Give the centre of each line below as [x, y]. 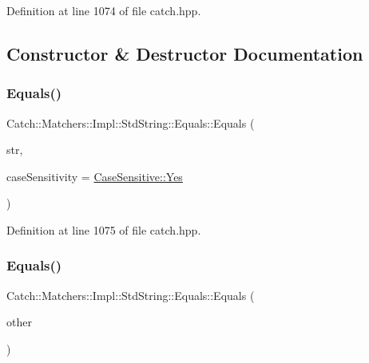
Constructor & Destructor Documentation [185, 53]
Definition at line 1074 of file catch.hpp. [104, 10]
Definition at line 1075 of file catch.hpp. [104, 229]
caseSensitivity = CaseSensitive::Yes [95, 176]
